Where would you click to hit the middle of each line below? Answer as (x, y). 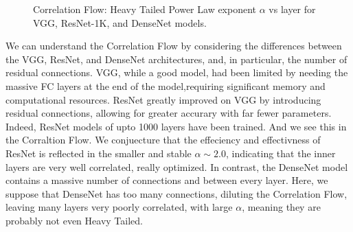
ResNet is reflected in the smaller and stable (99, 153)
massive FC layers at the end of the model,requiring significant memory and (166, 85)
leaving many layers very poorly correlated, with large (119, 207)
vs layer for (292, 9)
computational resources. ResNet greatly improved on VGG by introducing (163, 99)
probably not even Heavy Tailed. (74, 220)
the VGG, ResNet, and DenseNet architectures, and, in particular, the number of (176, 59)
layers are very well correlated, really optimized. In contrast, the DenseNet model (177, 166)
